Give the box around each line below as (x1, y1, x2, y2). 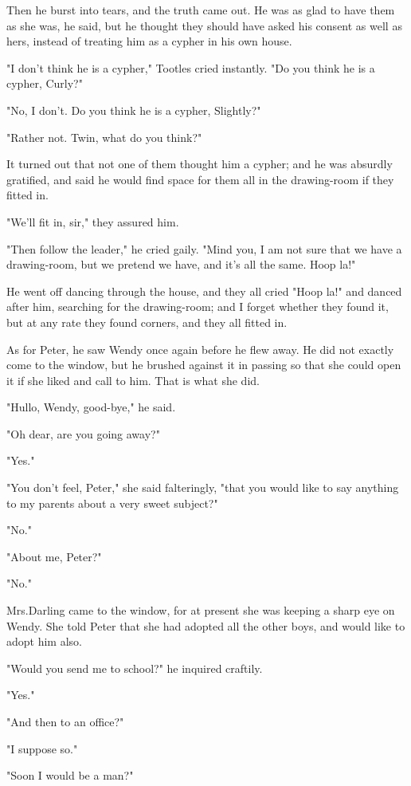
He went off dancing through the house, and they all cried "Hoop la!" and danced (6, 282, 402, 299)
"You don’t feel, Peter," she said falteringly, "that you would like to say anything (6, 479, 399, 496)
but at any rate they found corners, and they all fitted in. (6, 313, 288, 330)
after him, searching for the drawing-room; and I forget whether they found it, (6, 298, 389, 315)
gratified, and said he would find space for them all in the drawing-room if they (6, 171, 394, 187)
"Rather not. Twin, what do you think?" (6, 128, 202, 145)
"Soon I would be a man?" (6, 767, 134, 784)
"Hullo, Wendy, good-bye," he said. (6, 399, 176, 415)
